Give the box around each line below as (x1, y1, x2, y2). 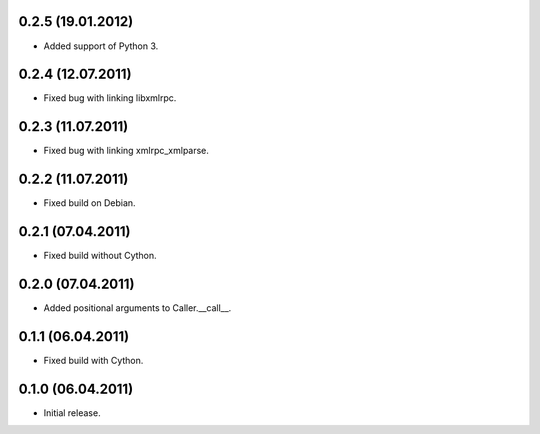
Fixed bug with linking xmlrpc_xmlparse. (43, 145, 210, 157)
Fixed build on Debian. (43, 197, 136, 209)
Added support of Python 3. (43, 40, 159, 52)
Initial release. (43, 406, 101, 419)
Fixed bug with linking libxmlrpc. (43, 92, 177, 104)
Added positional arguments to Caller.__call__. (43, 302, 232, 314)
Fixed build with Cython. (43, 354, 144, 366)
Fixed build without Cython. (43, 250, 157, 262)
